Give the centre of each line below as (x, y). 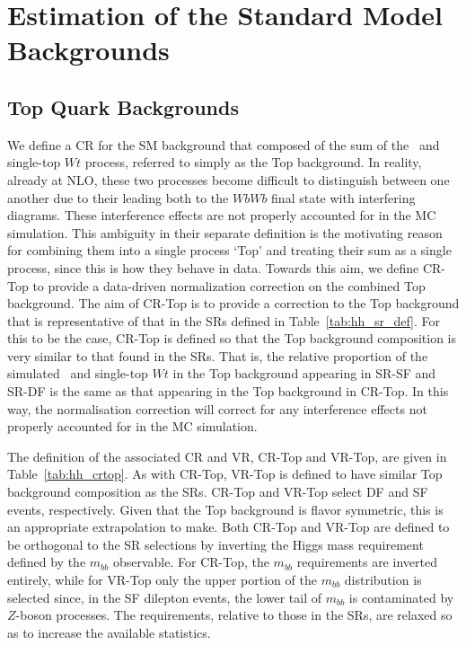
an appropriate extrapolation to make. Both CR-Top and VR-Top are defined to (229, 527)
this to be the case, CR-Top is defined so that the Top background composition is (232, 338)
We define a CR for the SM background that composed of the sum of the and (224, 144)
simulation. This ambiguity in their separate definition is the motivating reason (225, 232)
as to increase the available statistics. (109, 632)
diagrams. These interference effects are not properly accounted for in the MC (222, 215)
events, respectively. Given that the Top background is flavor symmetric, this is (225, 509)
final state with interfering (343, 197)
